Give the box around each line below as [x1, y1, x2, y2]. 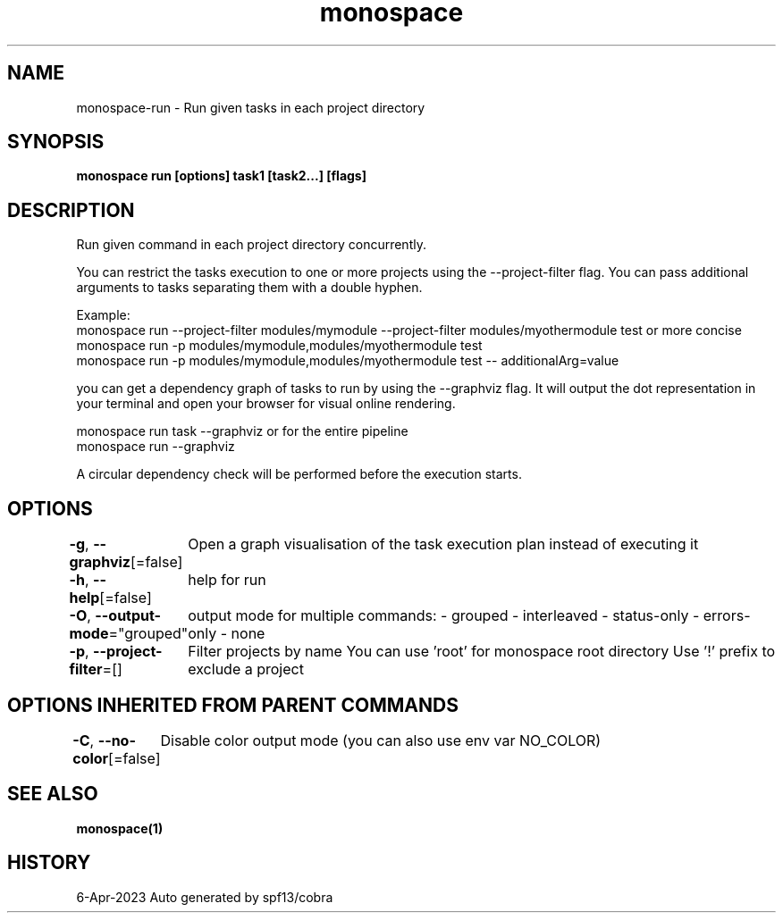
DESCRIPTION [7, 198, 135, 222]
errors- [703, 606, 751, 625]
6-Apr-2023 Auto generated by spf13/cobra [76, 889, 333, 905]
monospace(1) [76, 820, 164, 836]
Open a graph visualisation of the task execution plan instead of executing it [188, 535, 699, 554]
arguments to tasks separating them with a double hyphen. [76, 280, 423, 296]
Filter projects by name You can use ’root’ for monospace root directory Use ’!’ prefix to [188, 642, 776, 661]
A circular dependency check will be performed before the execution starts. [76, 466, 522, 482]
